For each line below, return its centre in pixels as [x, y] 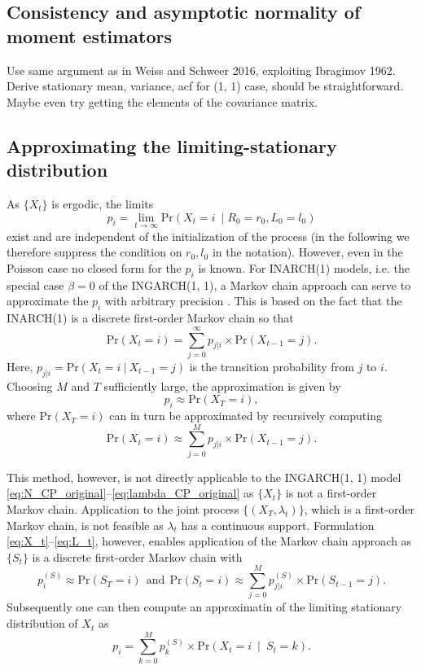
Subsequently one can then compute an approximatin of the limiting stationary [204, 607]
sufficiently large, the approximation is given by [222, 385]
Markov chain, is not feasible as [85, 525]
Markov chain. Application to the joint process [123, 508]
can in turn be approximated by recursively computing [246, 416]
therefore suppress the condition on [94, 252]
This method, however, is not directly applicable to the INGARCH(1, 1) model [204, 477]
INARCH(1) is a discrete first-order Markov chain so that [150, 318]
